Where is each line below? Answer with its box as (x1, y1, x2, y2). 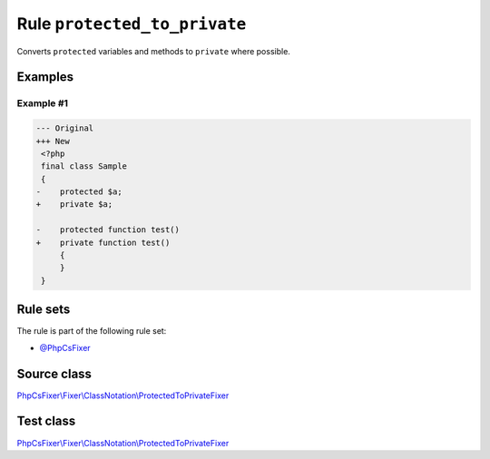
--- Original (35, 123, 94, 133)
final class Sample (41, 161, 127, 171)
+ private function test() (35, 237, 171, 248)
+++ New (35, 136, 70, 146)
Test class (16, 414, 76, 429)
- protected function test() (35, 225, 181, 235)
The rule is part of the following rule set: (16, 326, 167, 337)
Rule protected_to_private (16, 14, 247, 34)
